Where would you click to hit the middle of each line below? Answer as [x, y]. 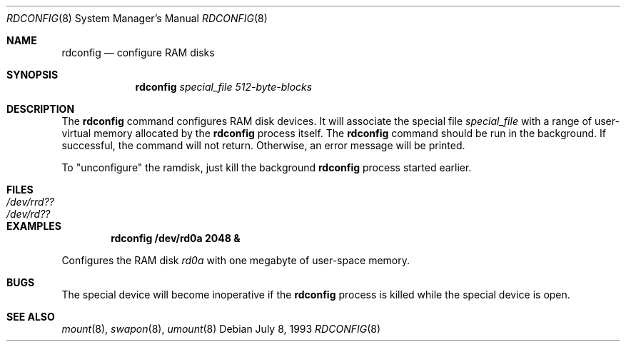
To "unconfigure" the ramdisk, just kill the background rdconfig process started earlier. [267, 167]
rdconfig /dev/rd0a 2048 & [176, 238]
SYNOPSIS [32, 75]
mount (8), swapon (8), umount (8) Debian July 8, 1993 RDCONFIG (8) [221, 329]
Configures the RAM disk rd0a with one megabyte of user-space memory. [236, 260]
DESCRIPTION [41, 109]
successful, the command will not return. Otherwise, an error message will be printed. [263, 145]
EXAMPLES [34, 226]
